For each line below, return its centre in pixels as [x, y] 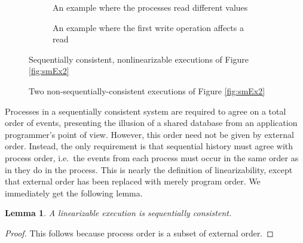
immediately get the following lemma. [74, 193]
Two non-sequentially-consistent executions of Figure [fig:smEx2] [147, 90]
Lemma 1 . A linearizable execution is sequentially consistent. [118, 213]
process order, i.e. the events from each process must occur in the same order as [152, 157]
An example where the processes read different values [150, 7]
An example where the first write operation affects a [148, 27]
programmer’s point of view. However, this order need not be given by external [149, 134]
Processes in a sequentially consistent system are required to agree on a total [146, 111]
